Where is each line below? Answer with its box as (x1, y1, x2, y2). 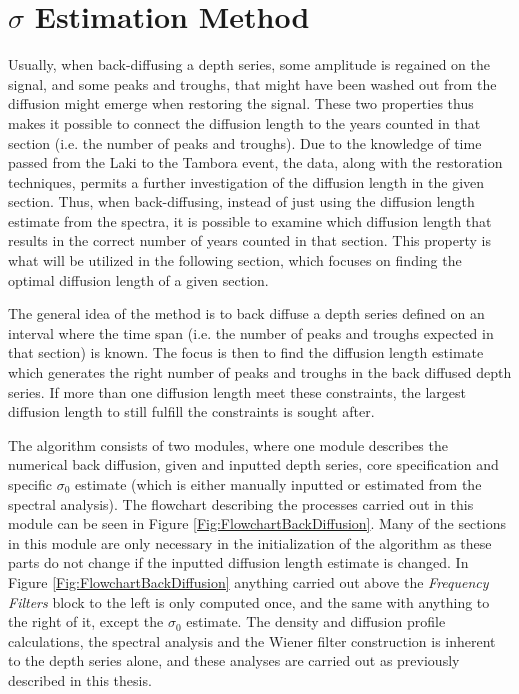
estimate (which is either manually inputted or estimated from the (75, 474, 482, 494)
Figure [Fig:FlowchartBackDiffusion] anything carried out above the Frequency (8, 571, 489, 592)
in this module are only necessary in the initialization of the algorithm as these (8, 532, 492, 553)
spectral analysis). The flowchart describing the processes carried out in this (8, 493, 474, 514)
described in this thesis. (8, 669, 152, 690)
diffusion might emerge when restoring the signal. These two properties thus (8, 93, 474, 114)
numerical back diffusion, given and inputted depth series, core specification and (8, 454, 499, 475)
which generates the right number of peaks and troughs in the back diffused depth (8, 362, 512, 383)
